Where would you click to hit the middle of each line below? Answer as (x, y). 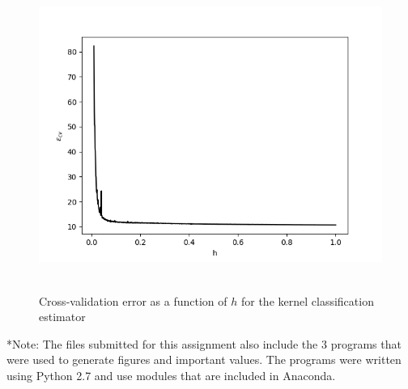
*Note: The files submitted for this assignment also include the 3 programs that (204, 343)
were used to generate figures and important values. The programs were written (204, 359)
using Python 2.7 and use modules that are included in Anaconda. (171, 375)
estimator (62, 317)
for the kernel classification (307, 300)
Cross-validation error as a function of (133, 300)
